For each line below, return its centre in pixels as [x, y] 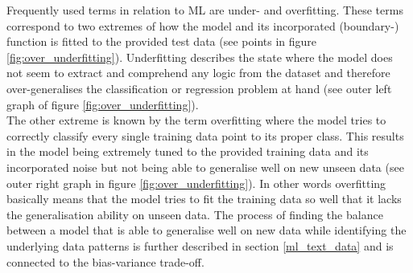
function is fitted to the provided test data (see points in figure [162, 41]
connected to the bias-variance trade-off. [105, 261]
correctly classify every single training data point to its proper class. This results [205, 135]
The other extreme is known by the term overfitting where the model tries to [196, 120]
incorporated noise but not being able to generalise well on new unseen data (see [205, 167]
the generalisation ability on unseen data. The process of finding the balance [195, 214]
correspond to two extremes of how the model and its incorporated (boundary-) [203, 25]
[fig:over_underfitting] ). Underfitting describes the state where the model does [200, 57]
